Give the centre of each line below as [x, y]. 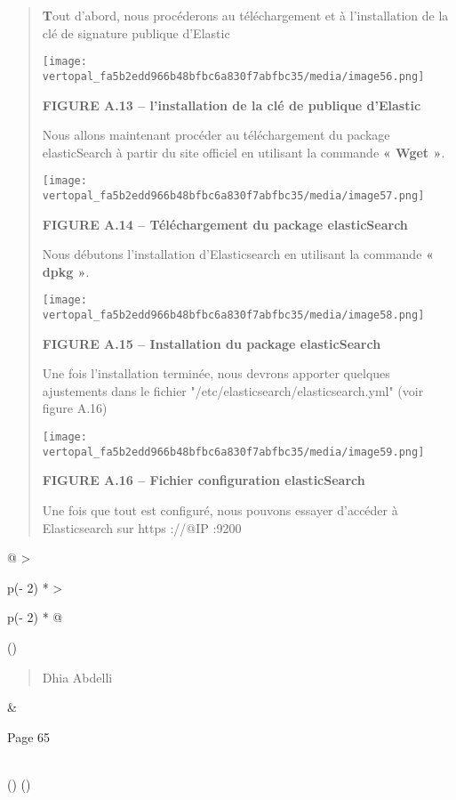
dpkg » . [66, 271]
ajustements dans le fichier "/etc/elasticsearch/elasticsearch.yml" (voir [233, 390]
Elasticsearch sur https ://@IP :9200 [142, 527]
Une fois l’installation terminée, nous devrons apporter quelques [216, 373]
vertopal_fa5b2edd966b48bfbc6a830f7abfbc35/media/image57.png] [233, 195]
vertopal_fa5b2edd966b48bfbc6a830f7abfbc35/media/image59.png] [233, 452]
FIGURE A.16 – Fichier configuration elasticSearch [204, 480]
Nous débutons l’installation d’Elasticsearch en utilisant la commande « [238, 254]
